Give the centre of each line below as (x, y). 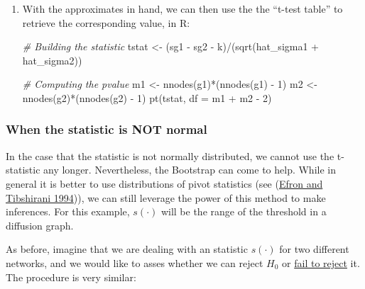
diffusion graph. (40, 225)
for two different (314, 249)
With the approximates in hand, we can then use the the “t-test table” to (182, 8)
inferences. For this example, (68, 211)
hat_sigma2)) (52, 60)
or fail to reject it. (321, 262)
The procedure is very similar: (71, 277)
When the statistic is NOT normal (107, 129)
